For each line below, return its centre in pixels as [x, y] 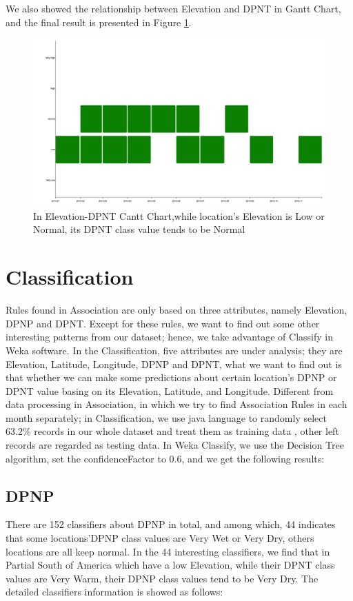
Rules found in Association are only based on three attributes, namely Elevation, [176, 310]
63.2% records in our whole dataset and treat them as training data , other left [172, 431]
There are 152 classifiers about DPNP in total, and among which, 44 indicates [171, 524]
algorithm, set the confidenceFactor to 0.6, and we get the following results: [165, 458]
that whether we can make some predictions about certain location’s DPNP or [171, 377]
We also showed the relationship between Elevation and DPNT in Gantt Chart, [173, 8]
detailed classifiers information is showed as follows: [114, 592]
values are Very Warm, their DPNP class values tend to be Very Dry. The [162, 578]
